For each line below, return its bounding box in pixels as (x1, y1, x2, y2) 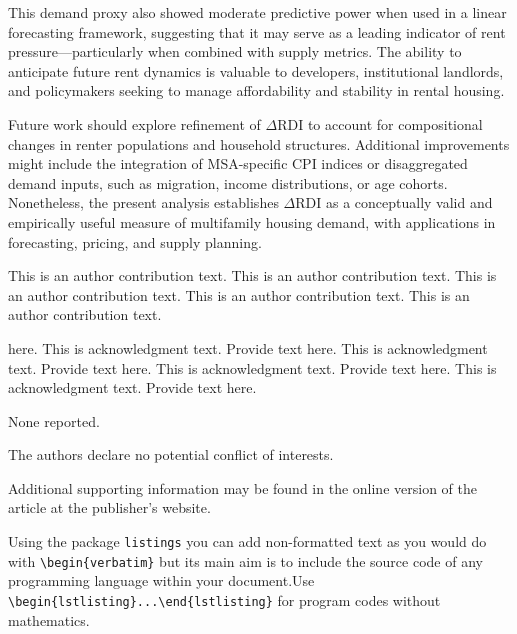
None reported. (8, 410, 100, 431)
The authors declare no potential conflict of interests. (8, 444, 334, 465)
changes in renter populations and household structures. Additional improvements (8, 133, 510, 154)
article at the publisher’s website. (8, 497, 211, 518)
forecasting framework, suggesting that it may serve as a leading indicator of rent (8, 21, 506, 42)
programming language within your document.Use (8, 570, 315, 591)
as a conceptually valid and (325, 192, 493, 213)
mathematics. (8, 609, 90, 630)
